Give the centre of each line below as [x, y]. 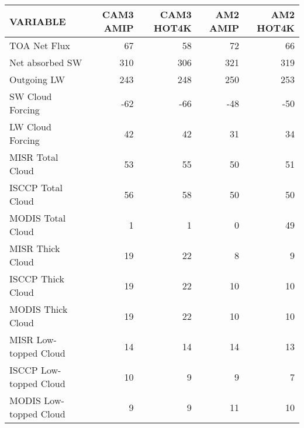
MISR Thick [35, 248]
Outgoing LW [37, 79]
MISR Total [34, 157]
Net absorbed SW [46, 62]
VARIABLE [38, 21]
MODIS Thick [39, 309]
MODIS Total [38, 218]
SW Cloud [31, 96]
